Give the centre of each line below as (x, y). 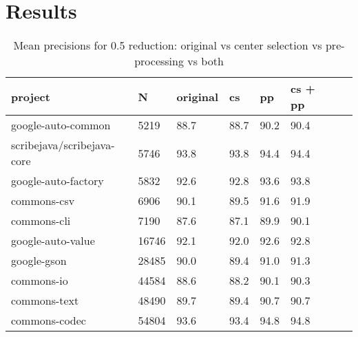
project (31, 96)
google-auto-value (53, 241)
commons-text (45, 301)
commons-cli (41, 221)
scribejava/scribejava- (63, 145)
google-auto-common (61, 125)
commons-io (40, 281)
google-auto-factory (57, 181)
